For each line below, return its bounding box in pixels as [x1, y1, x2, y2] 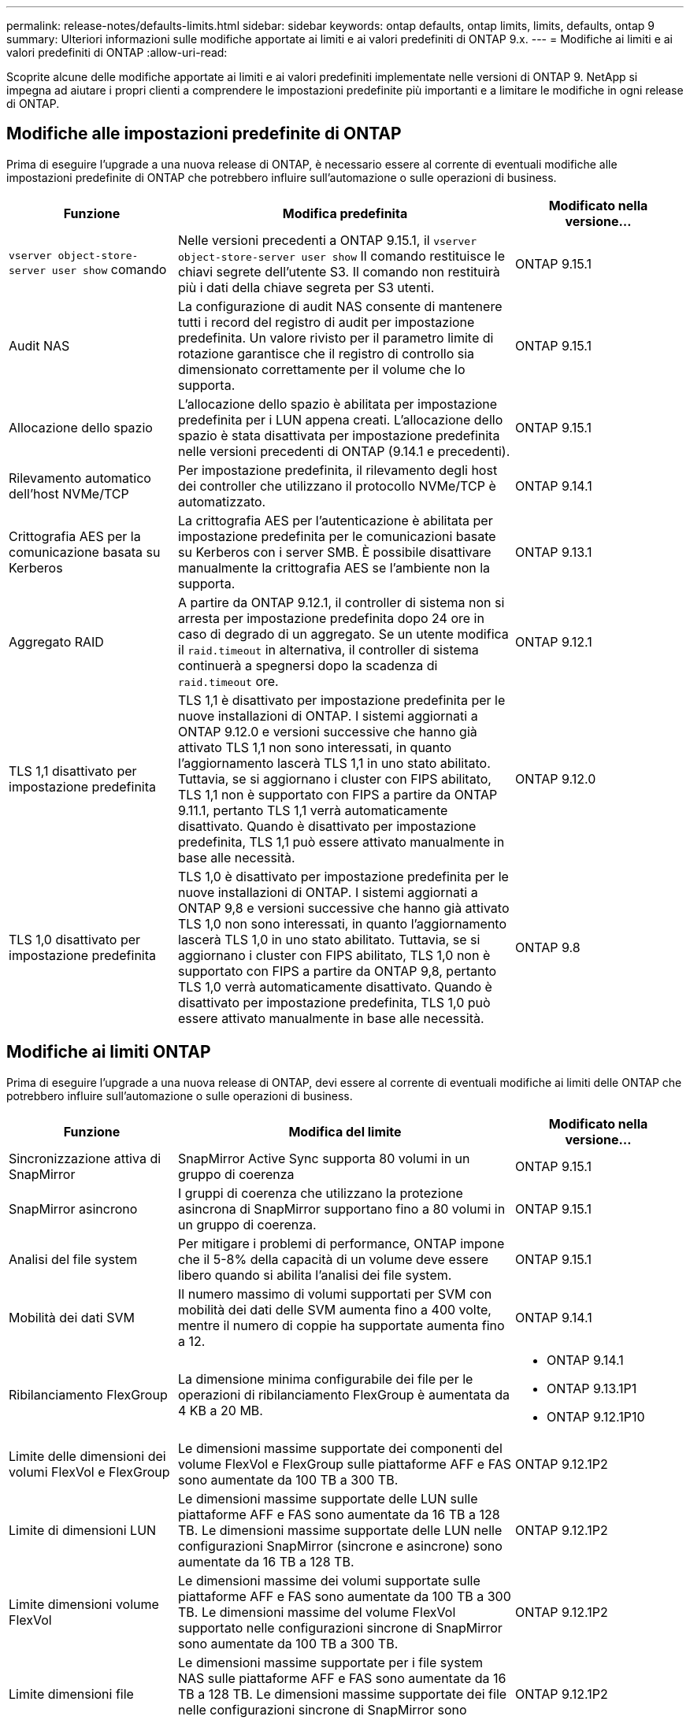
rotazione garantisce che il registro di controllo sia [178, 345, 475, 361]
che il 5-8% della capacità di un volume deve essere [178, 1251, 489, 1267]
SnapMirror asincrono [9, 1200, 138, 1217]
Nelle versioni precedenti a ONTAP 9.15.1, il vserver [178, 232, 477, 248]
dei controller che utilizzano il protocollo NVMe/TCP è [178, 477, 496, 494]
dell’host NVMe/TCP [9, 485, 129, 502]
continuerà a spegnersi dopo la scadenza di [178, 657, 438, 673]
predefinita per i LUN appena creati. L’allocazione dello [178, 411, 503, 428]
